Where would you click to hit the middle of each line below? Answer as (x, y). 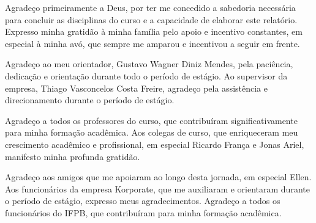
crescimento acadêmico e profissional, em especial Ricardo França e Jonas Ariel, (155, 144)
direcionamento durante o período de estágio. (90, 100)
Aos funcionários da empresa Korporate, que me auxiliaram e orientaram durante (157, 188)
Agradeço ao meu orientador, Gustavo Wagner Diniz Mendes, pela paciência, (149, 64)
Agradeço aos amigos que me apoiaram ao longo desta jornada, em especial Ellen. (158, 177)
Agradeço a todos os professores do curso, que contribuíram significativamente (151, 120)
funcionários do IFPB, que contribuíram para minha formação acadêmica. (143, 212)
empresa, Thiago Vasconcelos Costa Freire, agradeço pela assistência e (136, 88)
